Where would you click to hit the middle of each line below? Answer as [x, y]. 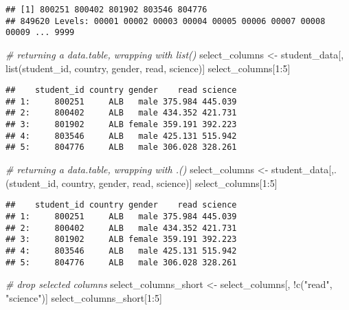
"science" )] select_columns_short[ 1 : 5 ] [84, 297]
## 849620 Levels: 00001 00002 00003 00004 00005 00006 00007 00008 [166, 21]
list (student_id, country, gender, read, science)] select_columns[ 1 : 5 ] [148, 68]
